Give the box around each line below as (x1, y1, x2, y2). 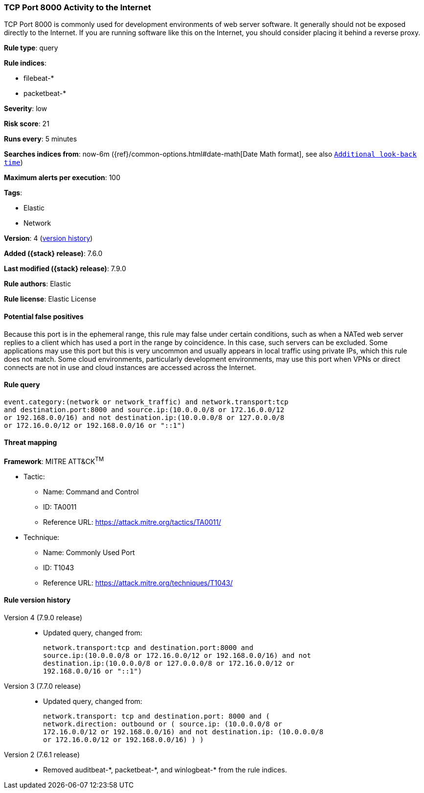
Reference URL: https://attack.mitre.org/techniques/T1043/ (43, 578, 233, 587)
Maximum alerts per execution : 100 (4, 173, 121, 182)
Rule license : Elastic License (4, 295, 96, 303)
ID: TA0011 (43, 502, 77, 511)
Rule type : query (4, 44, 58, 52)
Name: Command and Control (43, 487, 139, 496)
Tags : (4, 188, 22, 197)
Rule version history (4, 596, 71, 605)
